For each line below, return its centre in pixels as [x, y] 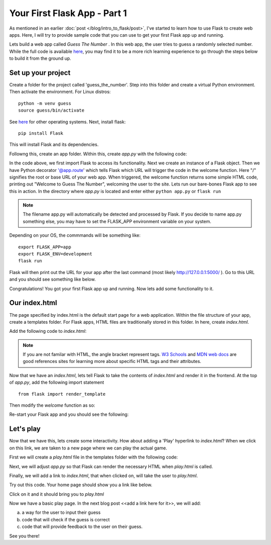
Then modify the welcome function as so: [52, 405]
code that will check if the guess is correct [66, 519]
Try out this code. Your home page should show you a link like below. [81, 485]
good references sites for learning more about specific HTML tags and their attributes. [112, 361]
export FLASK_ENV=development [55, 254]
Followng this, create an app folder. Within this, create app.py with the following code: [98, 154]
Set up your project [40, 73]
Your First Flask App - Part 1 [68, 13]
